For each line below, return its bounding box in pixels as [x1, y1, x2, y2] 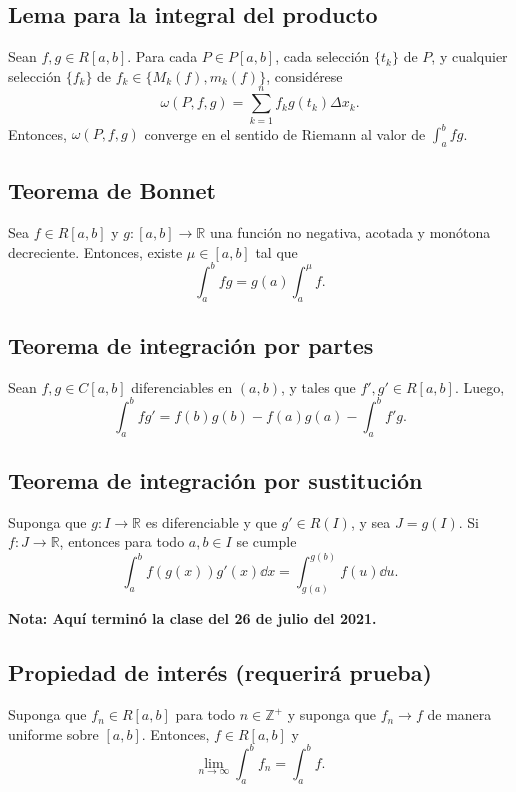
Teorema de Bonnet [8, 175, 216, 206]
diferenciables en [131, 376, 233, 397]
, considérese [266, 65, 343, 86]
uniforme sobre [8, 723, 99, 744]
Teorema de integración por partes [8, 329, 374, 360]
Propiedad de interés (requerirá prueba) [8, 657, 432, 688]
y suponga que [287, 704, 377, 725]
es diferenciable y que [145, 511, 277, 532]
